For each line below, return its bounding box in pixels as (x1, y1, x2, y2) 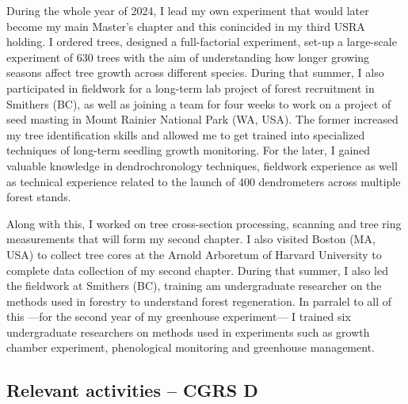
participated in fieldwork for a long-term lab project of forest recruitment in (6, 79, 375, 96)
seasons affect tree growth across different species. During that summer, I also (6, 64, 384, 81)
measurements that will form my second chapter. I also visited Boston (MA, (6, 231, 376, 247)
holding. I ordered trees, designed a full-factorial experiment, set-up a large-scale (6, 33, 397, 50)
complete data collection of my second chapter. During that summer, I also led (6, 261, 388, 278)
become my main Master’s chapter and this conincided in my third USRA (6, 17, 365, 34)
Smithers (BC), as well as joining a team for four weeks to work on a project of (6, 95, 391, 112)
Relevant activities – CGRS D (6, 378, 258, 402)
